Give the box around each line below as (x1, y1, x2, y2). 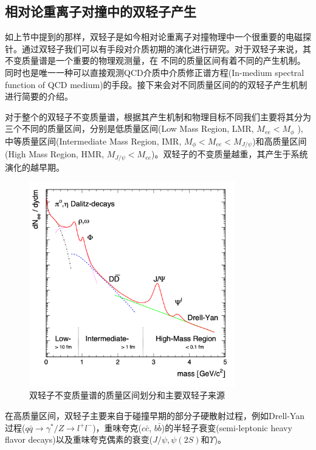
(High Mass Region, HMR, (5, 148, 105, 160)
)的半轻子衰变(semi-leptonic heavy (161, 421, 292, 434)
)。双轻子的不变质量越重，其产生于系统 (151, 148, 308, 160)
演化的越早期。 (5, 160, 64, 173)
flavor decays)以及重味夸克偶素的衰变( (5, 433, 153, 446)
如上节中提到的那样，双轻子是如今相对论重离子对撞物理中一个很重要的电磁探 (5, 30, 311, 43)
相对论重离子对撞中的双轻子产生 (5, 2, 196, 21)
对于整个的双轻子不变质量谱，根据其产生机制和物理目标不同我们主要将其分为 (5, 110, 311, 123)
